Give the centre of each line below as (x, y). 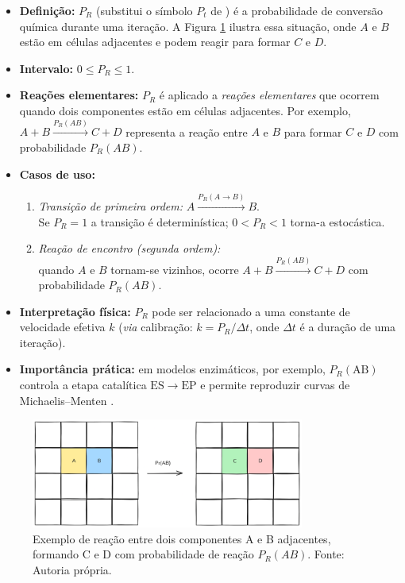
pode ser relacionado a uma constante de (251, 311)
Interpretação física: (75, 311)
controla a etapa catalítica (83, 385)
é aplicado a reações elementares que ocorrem (269, 95)
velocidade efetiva (62, 327)
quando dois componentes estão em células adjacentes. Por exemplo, (185, 110)
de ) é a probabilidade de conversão (297, 10)
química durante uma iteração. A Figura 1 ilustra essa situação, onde (188, 26)
